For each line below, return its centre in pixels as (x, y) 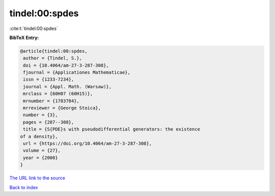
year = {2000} (40, 158)
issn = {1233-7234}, (49, 79)
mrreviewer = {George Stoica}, (62, 108)
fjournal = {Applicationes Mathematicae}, (77, 73)
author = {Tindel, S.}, (53, 58)
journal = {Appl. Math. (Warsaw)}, (67, 87)
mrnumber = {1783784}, (51, 101)
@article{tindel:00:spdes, (54, 51)
